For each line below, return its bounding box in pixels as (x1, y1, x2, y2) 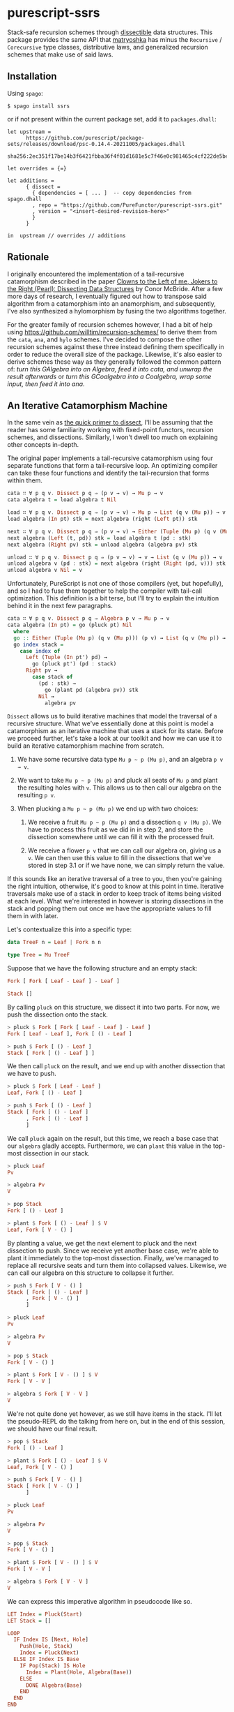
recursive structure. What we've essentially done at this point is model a (7, 719, 214, 728)
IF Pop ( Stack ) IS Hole (19, 1662, 86, 1669)
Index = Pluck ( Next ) (19, 1649, 79, 1656)
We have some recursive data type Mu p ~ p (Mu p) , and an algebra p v (17, 755, 224, 764)
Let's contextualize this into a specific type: (7, 925, 132, 934)
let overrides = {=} (7, 165, 68, 172)
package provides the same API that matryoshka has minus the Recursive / (7, 35, 222, 43)
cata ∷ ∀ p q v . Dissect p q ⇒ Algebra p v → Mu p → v (7, 615, 170, 622)
